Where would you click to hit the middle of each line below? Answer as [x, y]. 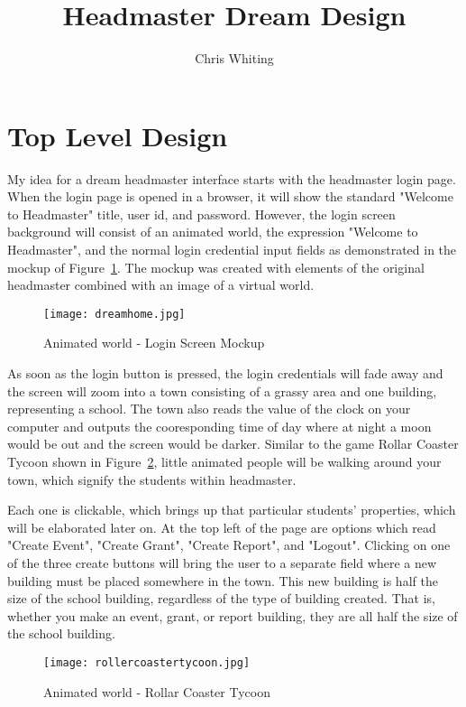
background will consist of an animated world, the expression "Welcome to [213, 232]
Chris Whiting [234, 58]
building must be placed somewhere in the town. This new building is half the [223, 580]
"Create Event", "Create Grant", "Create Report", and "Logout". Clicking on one [229, 545]
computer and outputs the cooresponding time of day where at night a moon [219, 426]
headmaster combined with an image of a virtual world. [161, 285]
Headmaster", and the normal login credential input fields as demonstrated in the [232, 250]
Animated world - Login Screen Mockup [154, 343]
